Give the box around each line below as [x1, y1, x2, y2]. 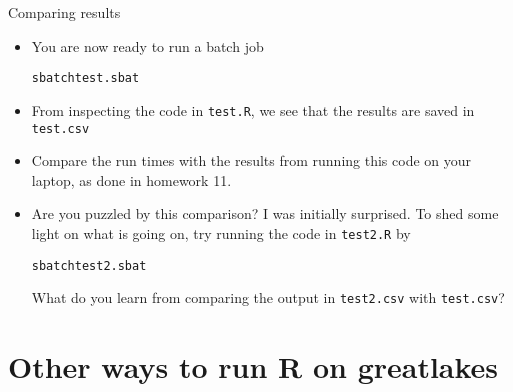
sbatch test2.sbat [31, 258, 147, 273]
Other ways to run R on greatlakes [8, 346, 499, 387]
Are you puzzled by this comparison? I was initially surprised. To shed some [31, 203, 499, 224]
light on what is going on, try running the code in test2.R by [31, 222, 411, 243]
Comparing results [8, 2, 121, 22]
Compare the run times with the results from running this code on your [31, 150, 472, 171]
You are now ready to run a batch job [31, 35, 264, 56]
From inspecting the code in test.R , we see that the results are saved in [31, 99, 475, 120]
